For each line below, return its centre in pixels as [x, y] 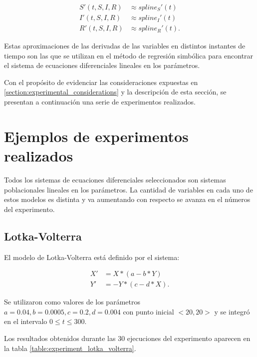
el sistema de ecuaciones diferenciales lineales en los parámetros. [102, 65]
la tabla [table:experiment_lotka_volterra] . [70, 348]
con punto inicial [148, 311]
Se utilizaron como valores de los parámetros [72, 302]
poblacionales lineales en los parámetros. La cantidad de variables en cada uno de [128, 189]
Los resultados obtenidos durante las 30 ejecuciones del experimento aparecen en [127, 338]
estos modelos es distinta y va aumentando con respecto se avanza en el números [127, 199]
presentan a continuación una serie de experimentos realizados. [100, 102]
